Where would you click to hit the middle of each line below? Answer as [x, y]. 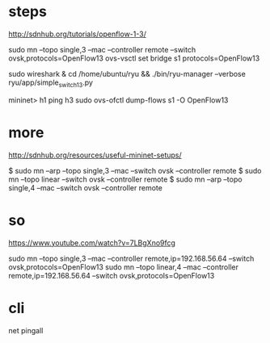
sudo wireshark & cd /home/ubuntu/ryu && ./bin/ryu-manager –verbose [127, 73]
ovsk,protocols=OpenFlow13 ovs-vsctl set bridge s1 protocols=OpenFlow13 [134, 58]
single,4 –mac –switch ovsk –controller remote [86, 187]
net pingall [26, 330]
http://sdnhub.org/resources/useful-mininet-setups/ [95, 155]
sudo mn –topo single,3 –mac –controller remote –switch [102, 49]
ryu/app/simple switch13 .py [51, 83]
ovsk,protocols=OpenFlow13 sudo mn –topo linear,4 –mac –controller [123, 267]
